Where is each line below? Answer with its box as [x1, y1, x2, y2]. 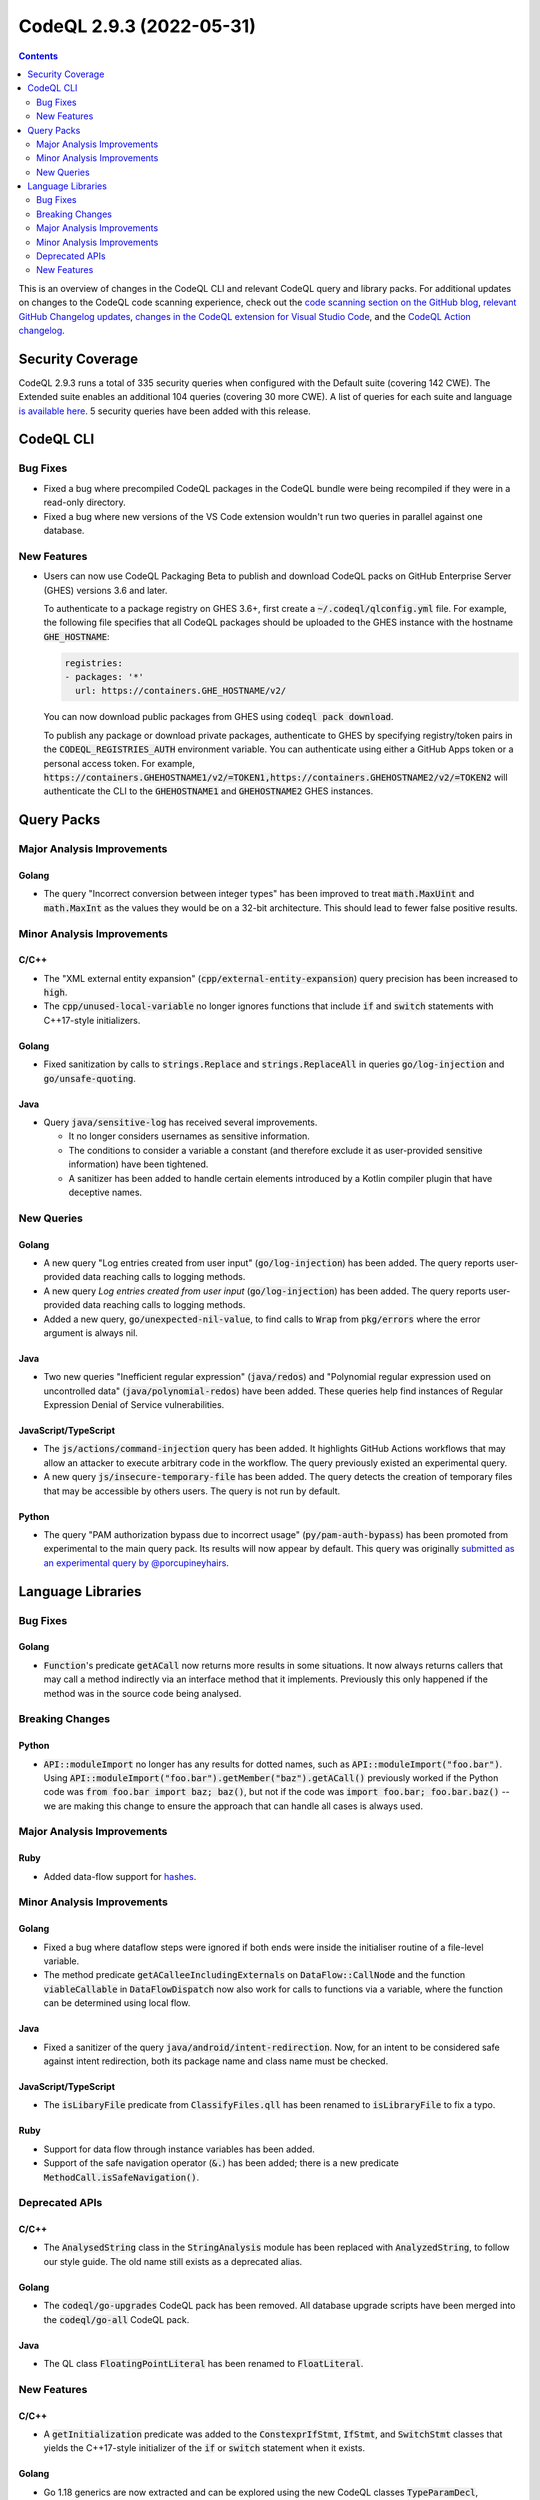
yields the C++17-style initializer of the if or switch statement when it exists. [43, 2442, 365, 2454]
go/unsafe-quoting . [43, 1072, 137, 1084]
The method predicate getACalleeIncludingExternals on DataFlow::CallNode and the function [43, 1969, 466, 1981]
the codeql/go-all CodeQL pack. [43, 2313, 190, 2325]
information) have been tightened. [68, 1158, 209, 1170]
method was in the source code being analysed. [43, 1687, 242, 1699]
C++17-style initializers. [43, 1014, 141, 1026]
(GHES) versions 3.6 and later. [43, 584, 168, 596]
